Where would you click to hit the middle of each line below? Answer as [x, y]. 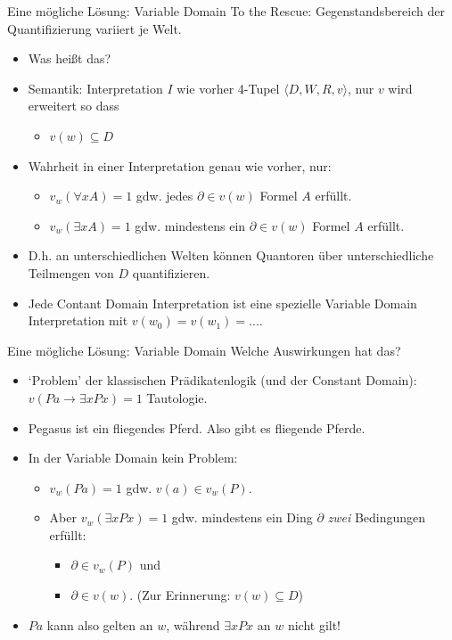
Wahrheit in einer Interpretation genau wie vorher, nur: [180, 165]
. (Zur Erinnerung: [180, 595]
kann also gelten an [100, 624]
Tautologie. [177, 397]
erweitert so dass [74, 106]
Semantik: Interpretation [95, 88]
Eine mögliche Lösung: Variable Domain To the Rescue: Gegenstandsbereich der [226, 11]
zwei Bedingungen [377, 517]
